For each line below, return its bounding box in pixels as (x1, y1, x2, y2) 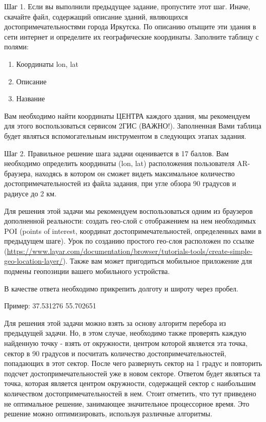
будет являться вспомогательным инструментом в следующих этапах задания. (4, 130, 247, 141)
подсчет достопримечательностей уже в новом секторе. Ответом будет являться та (4, 368, 260, 378)
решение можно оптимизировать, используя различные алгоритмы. (4, 408, 213, 419)
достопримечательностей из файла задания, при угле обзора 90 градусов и (4, 178, 236, 189)
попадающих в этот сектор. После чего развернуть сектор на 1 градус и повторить (4, 358, 262, 369)
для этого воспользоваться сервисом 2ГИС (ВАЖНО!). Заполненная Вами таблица (4, 120, 261, 131)
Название (16, 93, 45, 104)
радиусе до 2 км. (4, 188, 57, 198)
